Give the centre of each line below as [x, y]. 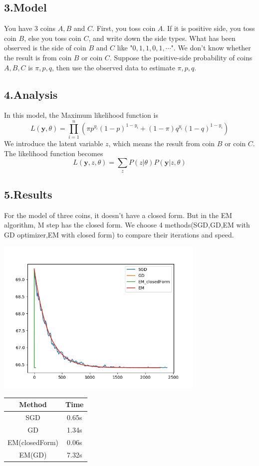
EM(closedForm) [33, 442]
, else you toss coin [53, 38]
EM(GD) [33, 454]
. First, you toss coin [124, 28]
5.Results [28, 194]
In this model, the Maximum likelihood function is [81, 115]
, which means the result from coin [162, 143]
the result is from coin [38, 57]
